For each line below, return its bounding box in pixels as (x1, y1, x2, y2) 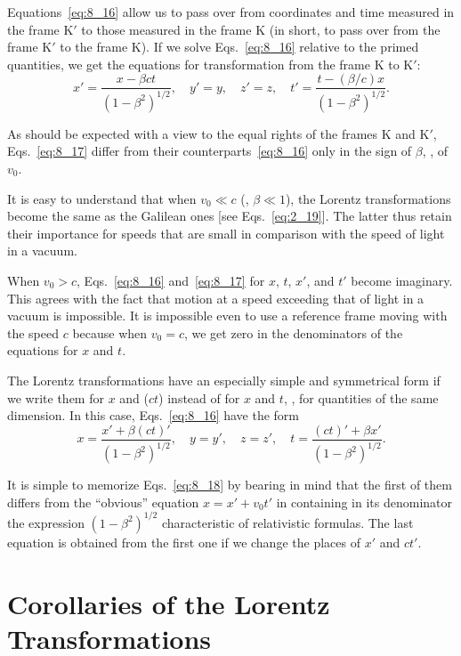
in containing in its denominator (276, 492, 453, 511)
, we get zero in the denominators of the (183, 323, 403, 342)
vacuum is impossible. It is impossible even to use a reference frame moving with (7, 306, 448, 325)
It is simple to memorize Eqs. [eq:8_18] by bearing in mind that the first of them (7, 475, 452, 494)
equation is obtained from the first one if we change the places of (7, 532, 360, 551)
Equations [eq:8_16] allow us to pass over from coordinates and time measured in (7, 3, 455, 20)
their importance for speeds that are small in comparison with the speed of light (7, 223, 445, 242)
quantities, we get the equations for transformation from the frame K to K (7, 54, 414, 73)
